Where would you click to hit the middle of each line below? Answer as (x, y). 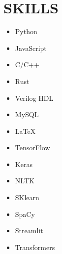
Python (26, 31)
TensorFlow (32, 148)
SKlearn (27, 197)
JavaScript (31, 48)
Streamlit (29, 231)
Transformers (35, 247)
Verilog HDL (34, 98)
